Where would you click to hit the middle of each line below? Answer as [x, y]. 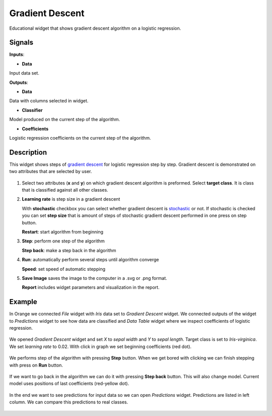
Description [28, 152]
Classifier [32, 110]
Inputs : [17, 54]
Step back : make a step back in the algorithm [69, 250]
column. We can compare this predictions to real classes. [69, 402]
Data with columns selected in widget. [49, 101]
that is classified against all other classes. [65, 190]
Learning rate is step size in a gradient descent [71, 199]
